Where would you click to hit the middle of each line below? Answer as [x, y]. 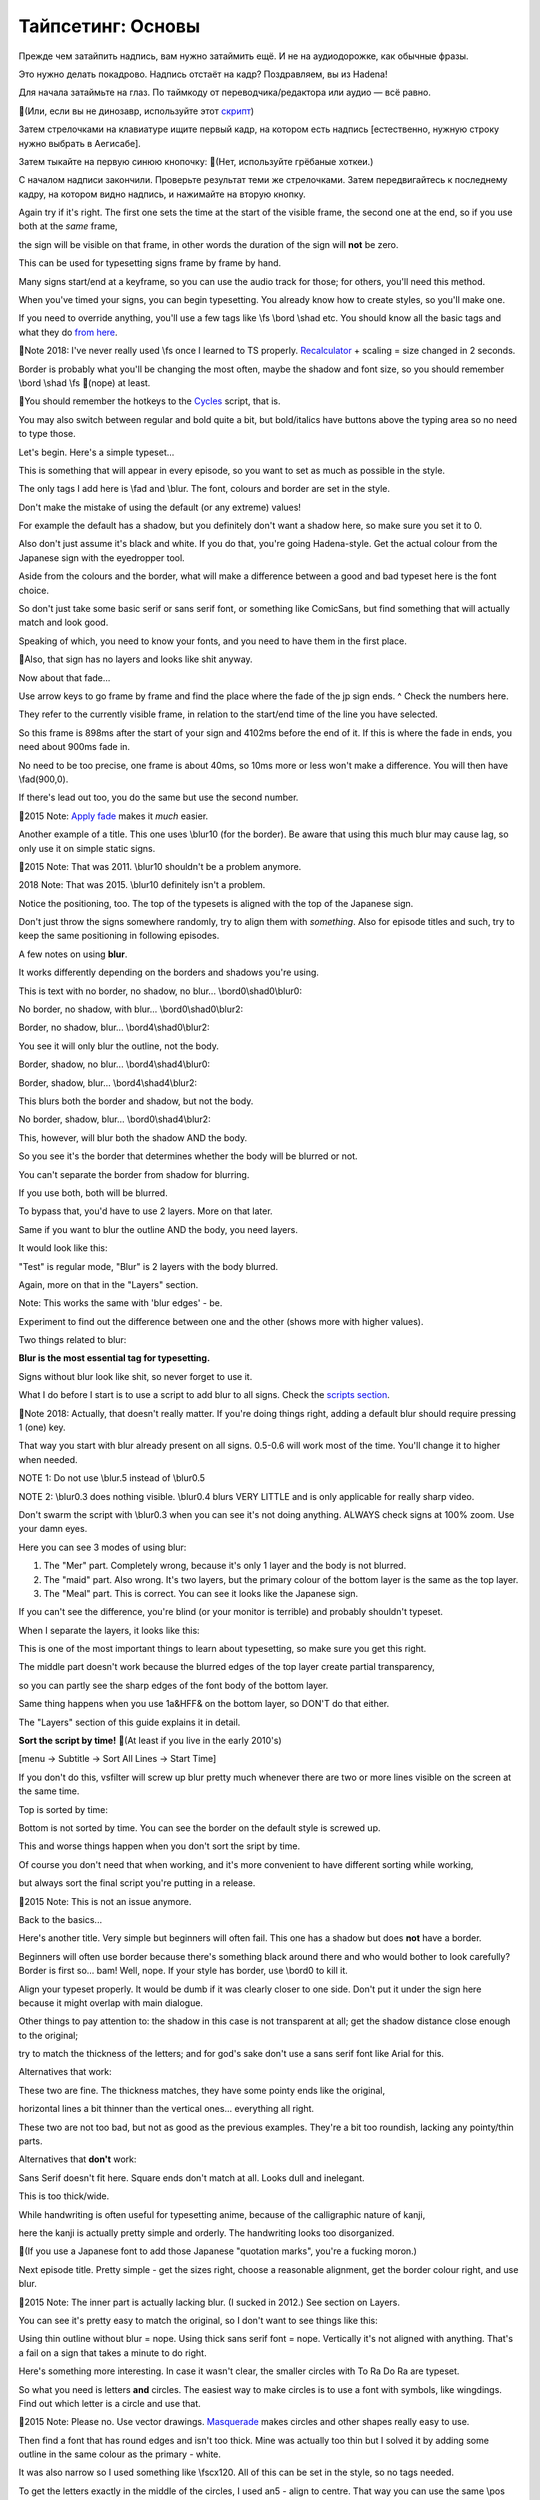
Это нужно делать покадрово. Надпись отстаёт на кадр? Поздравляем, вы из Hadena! [203, 74]
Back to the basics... [60, 1919]
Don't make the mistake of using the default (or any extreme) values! [160, 507]
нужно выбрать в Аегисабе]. [80, 143]
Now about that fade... [64, 677]
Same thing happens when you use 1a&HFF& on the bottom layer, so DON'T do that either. [204, 1704]
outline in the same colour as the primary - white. [120, 2454]
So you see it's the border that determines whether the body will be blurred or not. [188, 1156]
